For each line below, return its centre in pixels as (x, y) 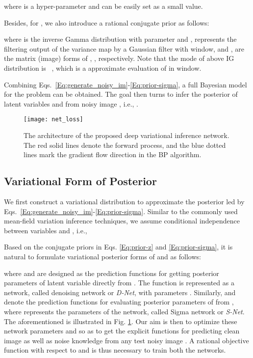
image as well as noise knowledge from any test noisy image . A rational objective (126, 340)
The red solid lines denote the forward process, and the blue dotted (125, 145)
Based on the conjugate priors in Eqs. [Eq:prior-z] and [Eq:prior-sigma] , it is (118, 247)
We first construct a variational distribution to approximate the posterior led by (124, 201)
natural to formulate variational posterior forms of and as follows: (102, 256)
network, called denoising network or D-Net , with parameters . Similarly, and (120, 292)
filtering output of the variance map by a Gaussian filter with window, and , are (124, 48)
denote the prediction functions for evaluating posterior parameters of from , (119, 302)
